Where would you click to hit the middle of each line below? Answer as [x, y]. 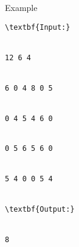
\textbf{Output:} [40, 210]
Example [21, 7]
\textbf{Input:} [38, 27]
